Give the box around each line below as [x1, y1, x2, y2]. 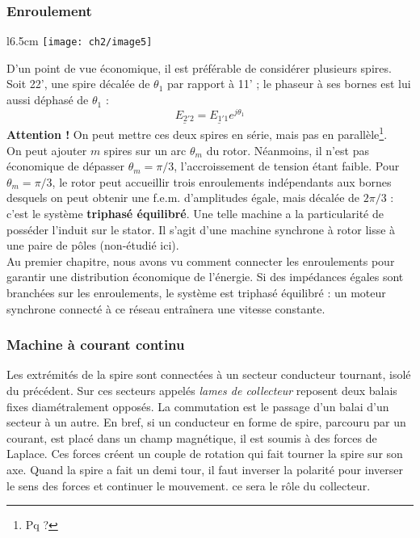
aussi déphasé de [6, 91, 89, 108]
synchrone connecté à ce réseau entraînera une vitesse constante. [6, 300, 325, 317]
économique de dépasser [6, 158, 125, 174]
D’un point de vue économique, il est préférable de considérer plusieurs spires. [6, 59, 392, 76]
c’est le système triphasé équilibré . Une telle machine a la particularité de [6, 205, 384, 222]
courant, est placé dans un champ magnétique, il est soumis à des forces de [6, 429, 377, 446]
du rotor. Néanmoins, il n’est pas [206, 141, 370, 158]
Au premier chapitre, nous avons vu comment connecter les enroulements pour [6, 252, 395, 269]
